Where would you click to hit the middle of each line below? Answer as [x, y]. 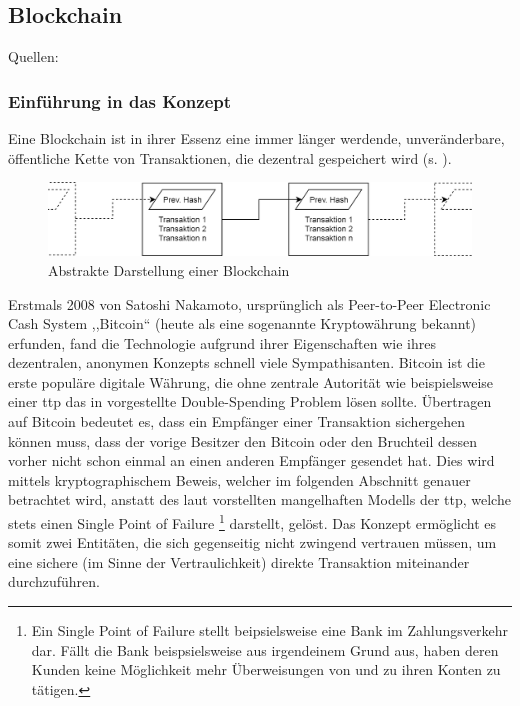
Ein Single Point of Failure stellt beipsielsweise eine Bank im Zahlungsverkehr [269, 630]
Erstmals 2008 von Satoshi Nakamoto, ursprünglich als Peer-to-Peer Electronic [249, 303]
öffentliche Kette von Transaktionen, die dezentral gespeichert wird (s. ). [230, 157]
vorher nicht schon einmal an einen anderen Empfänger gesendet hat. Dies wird [251, 460]
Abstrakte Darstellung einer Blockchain [169, 269]
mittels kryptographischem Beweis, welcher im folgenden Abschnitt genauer [239, 479]
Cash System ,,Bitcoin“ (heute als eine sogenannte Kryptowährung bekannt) [242, 323]
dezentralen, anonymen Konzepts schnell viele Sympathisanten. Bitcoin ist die [246, 362]
